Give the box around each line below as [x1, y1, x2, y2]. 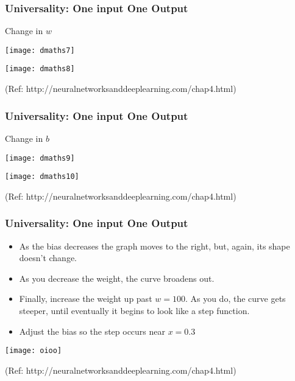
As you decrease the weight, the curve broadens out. [19, 271, 215, 284]
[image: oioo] [5, 346, 62, 355]
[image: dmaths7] [5, 46, 75, 55]
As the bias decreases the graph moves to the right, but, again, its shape [19, 239, 290, 252]
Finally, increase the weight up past [19, 292, 152, 305]
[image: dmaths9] [5, 153, 75, 163]
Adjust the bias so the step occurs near [19, 324, 166, 337]
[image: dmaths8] [5, 65, 75, 74]
